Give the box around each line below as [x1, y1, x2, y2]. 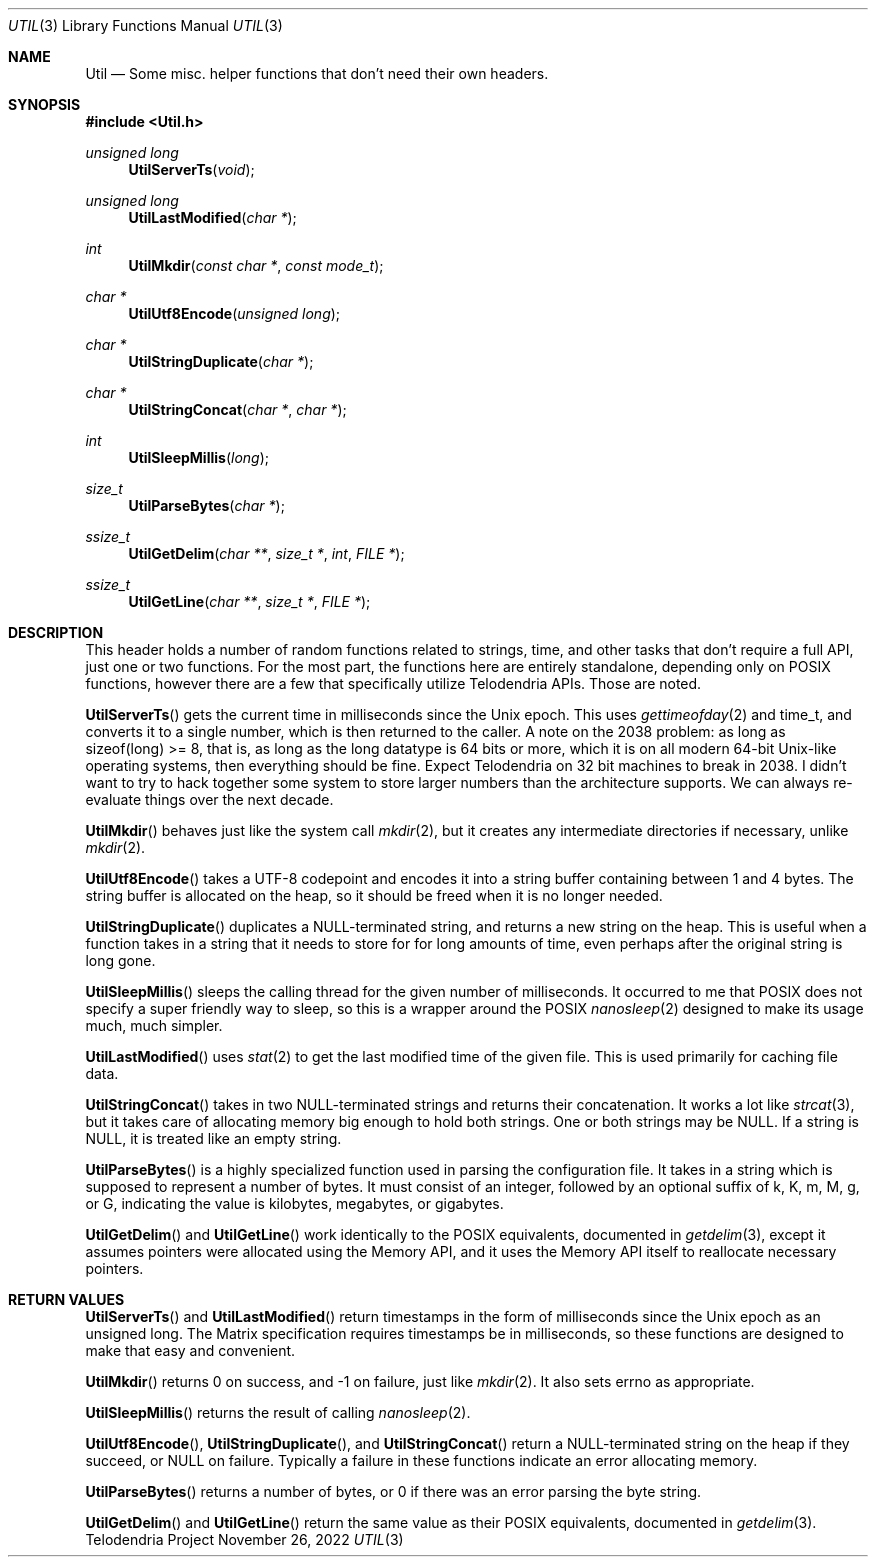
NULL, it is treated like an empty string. [85, 1130, 342, 1147]
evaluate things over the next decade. [85, 791, 334, 808]
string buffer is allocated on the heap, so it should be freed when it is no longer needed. [85, 887, 663, 904]
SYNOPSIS [8, 96, 81, 113]
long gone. [85, 952, 156, 969]
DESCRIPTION [8, 624, 104, 641]
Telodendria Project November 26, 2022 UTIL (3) [85, 1531, 404, 1548]
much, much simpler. [85, 1017, 223, 1034]
